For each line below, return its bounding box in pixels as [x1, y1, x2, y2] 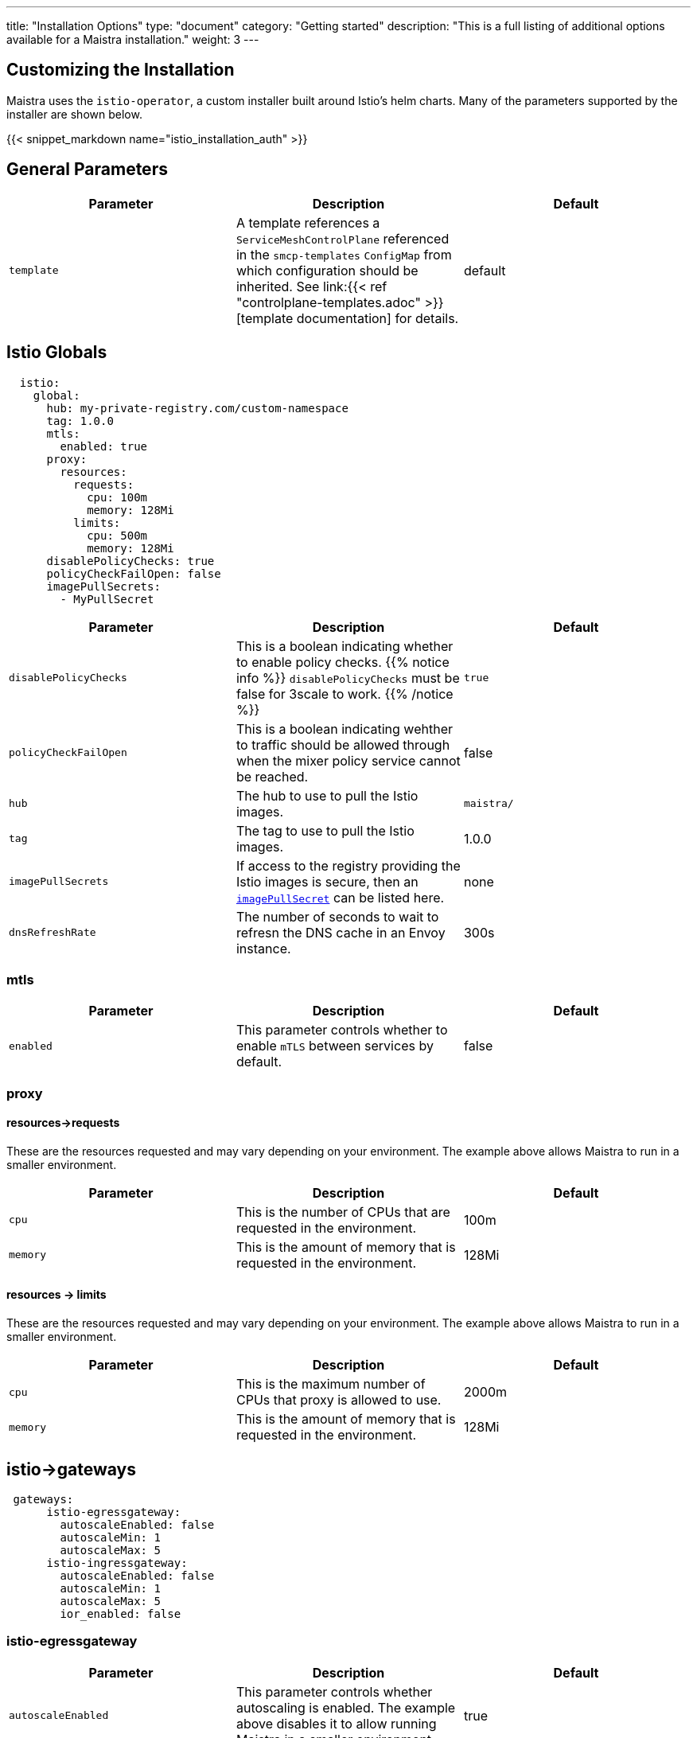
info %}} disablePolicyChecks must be [236, 669, 460, 686]
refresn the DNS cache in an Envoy [236, 924, 446, 941]
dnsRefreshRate [9, 926, 96, 939]
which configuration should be [236, 262, 419, 279]
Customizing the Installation [6, 60, 235, 80]
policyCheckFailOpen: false [46, 567, 221, 580]
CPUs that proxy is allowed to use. [236, 1392, 442, 1409]
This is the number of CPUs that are [236, 1203, 450, 1220]
